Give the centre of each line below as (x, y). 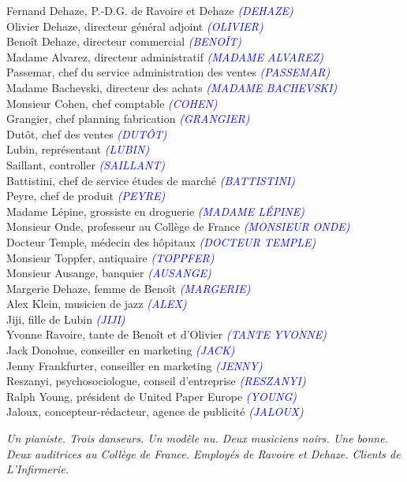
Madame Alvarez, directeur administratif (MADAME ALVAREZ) (165, 56)
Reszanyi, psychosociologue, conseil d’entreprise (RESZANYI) (156, 381)
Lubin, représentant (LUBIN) (78, 149)
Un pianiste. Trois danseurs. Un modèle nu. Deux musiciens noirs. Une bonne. (197, 438)
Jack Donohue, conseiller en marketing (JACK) (121, 350)
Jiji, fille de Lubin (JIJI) (66, 319)
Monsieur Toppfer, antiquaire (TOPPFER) (110, 257)
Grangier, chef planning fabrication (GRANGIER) (128, 119)
